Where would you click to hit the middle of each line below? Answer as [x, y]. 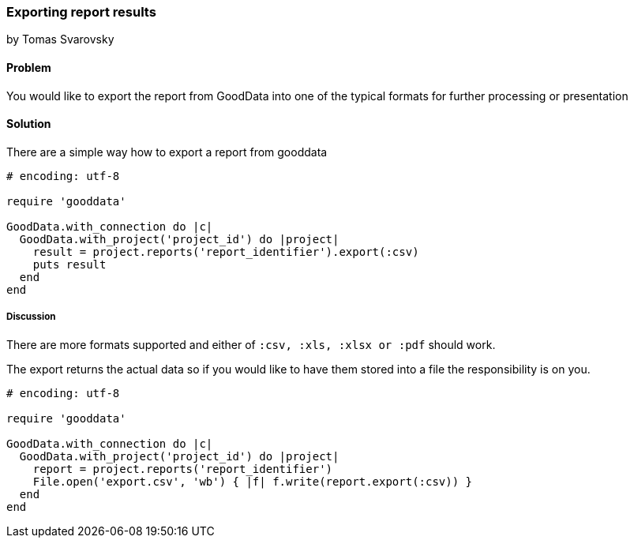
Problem [29, 67]
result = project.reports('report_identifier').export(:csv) [226, 251]
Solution [29, 124]
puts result [69, 264]
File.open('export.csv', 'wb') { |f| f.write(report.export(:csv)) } [253, 481]
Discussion [31, 317]
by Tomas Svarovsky [60, 39]
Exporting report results [81, 12]
